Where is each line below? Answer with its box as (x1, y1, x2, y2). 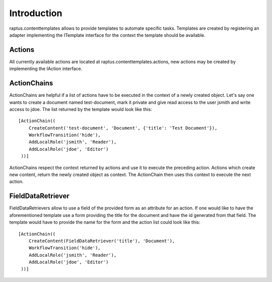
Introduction (9, 8, 62, 19)
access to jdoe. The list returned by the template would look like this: (9, 106, 152, 112)
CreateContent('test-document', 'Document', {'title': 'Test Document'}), (28, 125, 218, 131)
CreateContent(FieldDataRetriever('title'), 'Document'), (28, 238, 175, 244)
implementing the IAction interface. (9, 66, 83, 72)
